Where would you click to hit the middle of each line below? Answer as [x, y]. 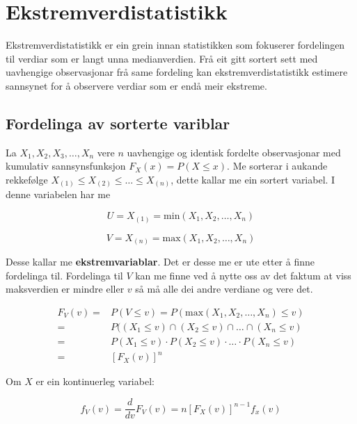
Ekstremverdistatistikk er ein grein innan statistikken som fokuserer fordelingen [175, 45]
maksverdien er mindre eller [65, 289]
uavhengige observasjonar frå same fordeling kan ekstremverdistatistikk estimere [177, 72]
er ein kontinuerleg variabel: [95, 381]
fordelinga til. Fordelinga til [64, 275]
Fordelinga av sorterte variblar [118, 123]
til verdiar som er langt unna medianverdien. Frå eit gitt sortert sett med [162, 58]
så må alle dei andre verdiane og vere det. [224, 289]
